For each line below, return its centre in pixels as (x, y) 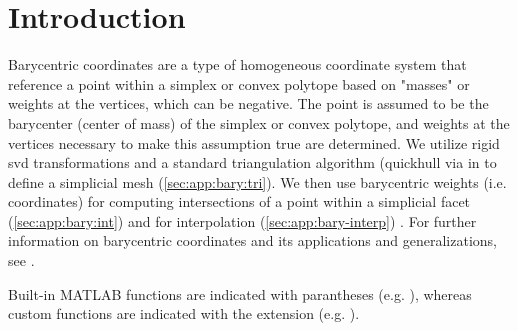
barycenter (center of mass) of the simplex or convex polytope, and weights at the (259, 122)
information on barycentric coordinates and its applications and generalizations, (253, 240)
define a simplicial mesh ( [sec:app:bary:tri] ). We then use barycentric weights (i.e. (257, 181)
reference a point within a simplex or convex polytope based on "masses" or (239, 83)
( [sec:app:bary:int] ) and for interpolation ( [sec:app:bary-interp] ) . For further (242, 220)
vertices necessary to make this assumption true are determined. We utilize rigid (254, 142)
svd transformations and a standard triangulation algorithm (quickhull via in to (252, 162)
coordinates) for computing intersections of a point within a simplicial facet (239, 201)
